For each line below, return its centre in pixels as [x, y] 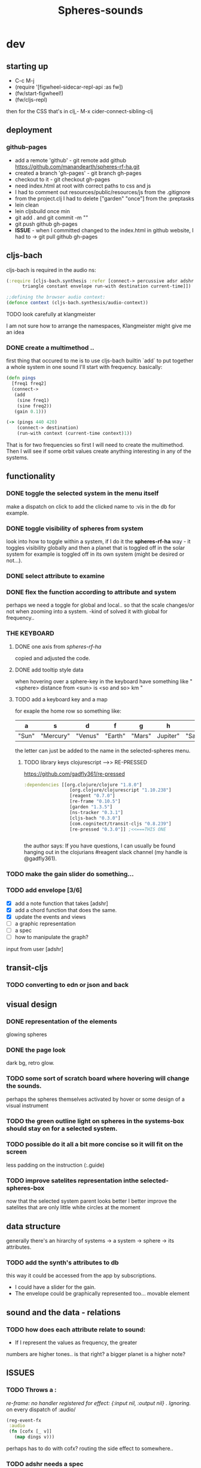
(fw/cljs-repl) [31, 100]
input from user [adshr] [35, 949]
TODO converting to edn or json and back [68, 985]
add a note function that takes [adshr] [62, 903]
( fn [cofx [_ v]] [30, 1431]
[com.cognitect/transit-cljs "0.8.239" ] [121, 824]
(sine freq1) [33, 400]
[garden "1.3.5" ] [91, 807]
